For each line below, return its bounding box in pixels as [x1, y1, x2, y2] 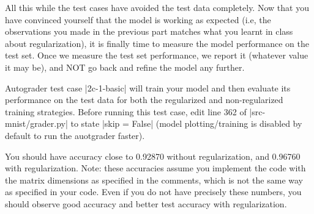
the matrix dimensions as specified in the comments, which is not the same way [5, 173, 304, 186]
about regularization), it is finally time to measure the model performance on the [5, 37, 309, 49]
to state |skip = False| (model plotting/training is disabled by [70, 117, 302, 130]
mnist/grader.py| [5, 117, 68, 130]
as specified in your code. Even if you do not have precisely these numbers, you [5, 185, 302, 198]
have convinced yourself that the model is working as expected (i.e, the [5, 13, 271, 26]
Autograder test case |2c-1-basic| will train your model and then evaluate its [5, 81, 291, 94]
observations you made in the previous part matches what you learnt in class [5, 25, 293, 38]
